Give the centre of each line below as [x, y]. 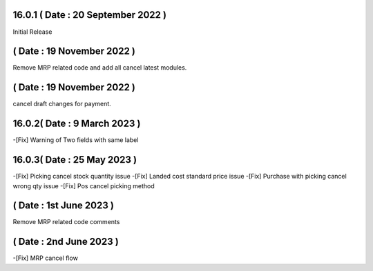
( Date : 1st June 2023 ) [63, 206]
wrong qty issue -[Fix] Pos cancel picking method [84, 185]
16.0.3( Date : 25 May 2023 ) [75, 160]
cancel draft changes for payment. [62, 104]
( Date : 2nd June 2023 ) [66, 242]
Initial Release [32, 32]
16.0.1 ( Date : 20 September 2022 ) [90, 15]
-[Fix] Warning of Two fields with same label [76, 140]
